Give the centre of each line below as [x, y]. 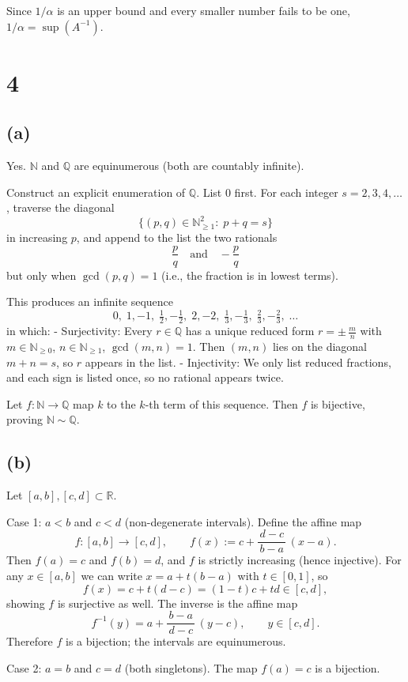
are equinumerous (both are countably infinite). [189, 166]
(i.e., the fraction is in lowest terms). [250, 275]
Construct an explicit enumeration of [96, 192]
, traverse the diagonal [60, 207]
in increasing [37, 237]
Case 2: [24, 667]
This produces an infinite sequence [90, 301]
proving [25, 419]
